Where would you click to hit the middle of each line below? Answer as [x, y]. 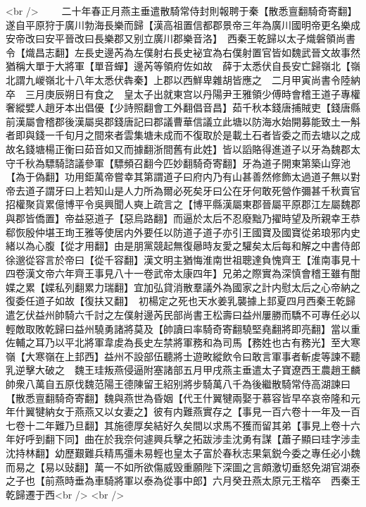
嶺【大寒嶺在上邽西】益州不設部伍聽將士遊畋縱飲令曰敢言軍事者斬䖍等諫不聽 [183, 356]
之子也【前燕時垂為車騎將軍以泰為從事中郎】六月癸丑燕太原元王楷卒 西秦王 [183, 481]
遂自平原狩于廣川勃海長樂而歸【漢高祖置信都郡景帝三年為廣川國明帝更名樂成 [183, 24]
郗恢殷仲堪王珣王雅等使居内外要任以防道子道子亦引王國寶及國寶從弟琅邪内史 [183, 232]
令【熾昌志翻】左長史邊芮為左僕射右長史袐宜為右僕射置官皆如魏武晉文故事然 [183, 52]
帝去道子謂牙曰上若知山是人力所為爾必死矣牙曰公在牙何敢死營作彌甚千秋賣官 [183, 190]
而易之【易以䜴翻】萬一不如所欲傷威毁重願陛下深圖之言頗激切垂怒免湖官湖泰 [183, 466]
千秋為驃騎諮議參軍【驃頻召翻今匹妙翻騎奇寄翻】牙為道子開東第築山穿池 [183, 163]
